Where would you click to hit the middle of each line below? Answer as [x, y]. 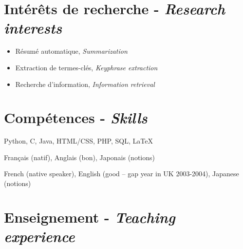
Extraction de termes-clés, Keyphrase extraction [86, 67]
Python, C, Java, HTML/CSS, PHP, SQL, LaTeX [78, 141]
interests [33, 28]
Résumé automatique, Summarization [71, 51]
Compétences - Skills [76, 118]
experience [39, 236]
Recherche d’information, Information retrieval [85, 84]
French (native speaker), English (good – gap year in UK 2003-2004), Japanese [121, 174]
